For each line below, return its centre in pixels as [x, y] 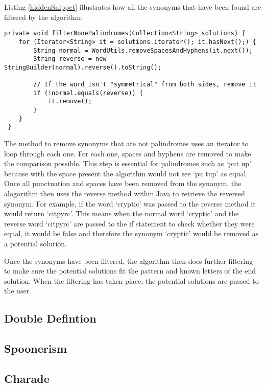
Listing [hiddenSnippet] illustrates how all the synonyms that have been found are [133, 7]
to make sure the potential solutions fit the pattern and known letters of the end [130, 271]
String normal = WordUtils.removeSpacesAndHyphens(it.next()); [143, 50]
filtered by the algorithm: [44, 17]
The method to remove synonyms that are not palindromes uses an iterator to [126, 143]
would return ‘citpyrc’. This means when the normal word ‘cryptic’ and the [122, 213]
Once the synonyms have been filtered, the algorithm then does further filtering [128, 260]
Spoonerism [36, 348]
